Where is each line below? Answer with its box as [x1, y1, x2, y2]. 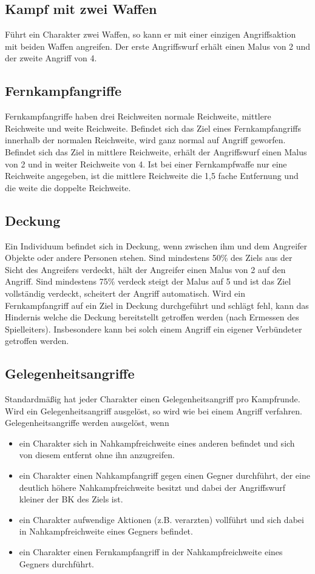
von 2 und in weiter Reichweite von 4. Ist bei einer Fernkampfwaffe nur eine [5, 157, 287, 170]
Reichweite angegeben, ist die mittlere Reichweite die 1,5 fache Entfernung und [5, 169, 299, 182]
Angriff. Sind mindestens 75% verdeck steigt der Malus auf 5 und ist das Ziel [5, 275, 291, 288]
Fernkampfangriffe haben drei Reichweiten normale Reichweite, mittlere [5, 110, 271, 123]
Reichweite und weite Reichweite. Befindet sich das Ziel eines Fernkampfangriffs [5, 121, 301, 134]
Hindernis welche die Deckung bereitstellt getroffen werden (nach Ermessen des [5, 311, 299, 323]
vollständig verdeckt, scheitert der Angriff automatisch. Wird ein [5, 286, 245, 299]
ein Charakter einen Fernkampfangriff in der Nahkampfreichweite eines [19, 545, 283, 558]
